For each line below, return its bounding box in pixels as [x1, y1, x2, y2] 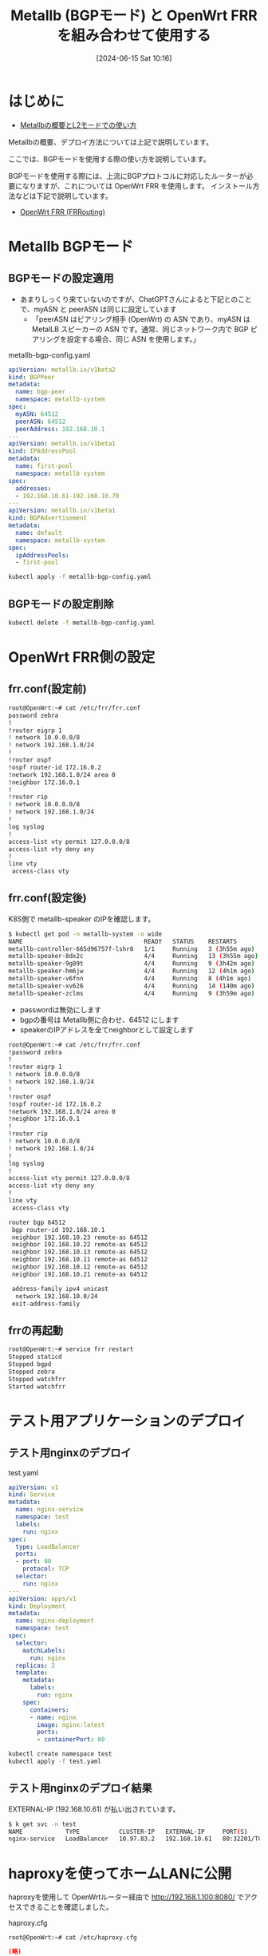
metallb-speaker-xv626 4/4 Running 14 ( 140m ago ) [8, 982, 255, 990]
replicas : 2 [15, 1661, 56, 1669]
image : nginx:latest [37, 1720, 105, 1728]
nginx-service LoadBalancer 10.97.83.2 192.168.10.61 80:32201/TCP [8, 1835, 266, 1843]
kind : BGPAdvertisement [8, 514, 88, 522]
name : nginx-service [15, 1506, 84, 1514]
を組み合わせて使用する [57, 26, 211, 45]
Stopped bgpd [8, 1360, 52, 1368]
